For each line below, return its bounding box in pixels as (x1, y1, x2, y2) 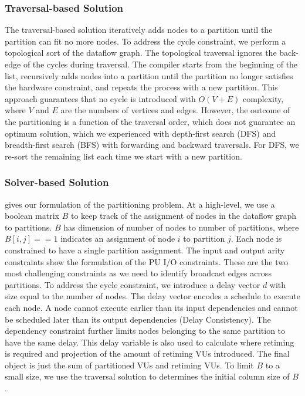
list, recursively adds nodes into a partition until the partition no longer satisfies (5, 69, 293, 82)
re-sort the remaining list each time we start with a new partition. (5, 150, 242, 162)
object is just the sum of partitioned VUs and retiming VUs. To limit (5, 358, 254, 371)
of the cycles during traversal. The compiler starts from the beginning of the (23, 58, 298, 70)
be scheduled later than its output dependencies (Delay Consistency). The (5, 313, 271, 325)
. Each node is (231, 232, 282, 245)
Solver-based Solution (5, 175, 109, 189)
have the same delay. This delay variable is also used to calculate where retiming (5, 336, 294, 348)
